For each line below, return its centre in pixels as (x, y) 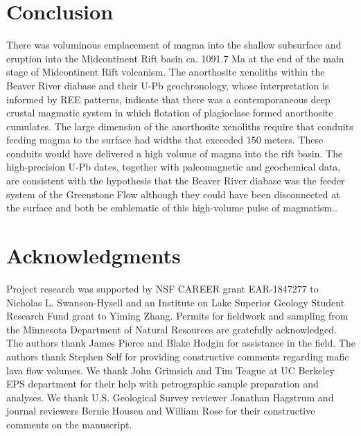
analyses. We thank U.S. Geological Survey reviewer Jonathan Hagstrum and (170, 397)
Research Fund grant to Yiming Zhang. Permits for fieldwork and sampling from (177, 316)
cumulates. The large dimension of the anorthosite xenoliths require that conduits (180, 126)
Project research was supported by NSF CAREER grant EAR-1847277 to (162, 288)
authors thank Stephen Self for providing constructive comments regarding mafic (178, 356)
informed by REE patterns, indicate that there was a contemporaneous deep (168, 99)
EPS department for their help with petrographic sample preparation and (162, 384)
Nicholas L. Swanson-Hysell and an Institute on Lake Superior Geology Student (176, 302)
